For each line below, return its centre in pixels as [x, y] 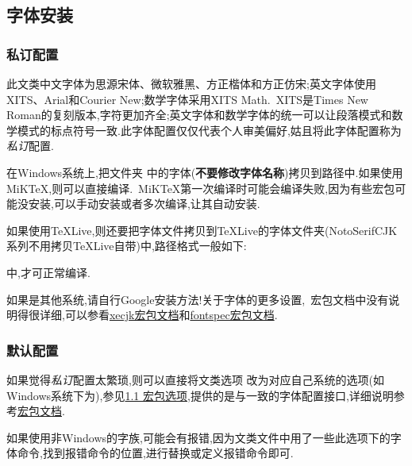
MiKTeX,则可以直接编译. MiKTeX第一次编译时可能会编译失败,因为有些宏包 [201, 188]
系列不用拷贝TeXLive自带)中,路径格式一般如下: [127, 246]
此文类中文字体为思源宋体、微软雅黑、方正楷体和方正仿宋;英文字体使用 [191, 83]
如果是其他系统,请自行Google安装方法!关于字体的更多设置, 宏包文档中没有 [198, 299]
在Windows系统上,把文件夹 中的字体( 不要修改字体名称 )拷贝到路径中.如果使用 [205, 172]
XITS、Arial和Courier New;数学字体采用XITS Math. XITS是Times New [187, 99]
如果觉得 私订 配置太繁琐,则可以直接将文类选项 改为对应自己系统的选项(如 [195, 379]
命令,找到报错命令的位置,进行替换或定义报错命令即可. [155, 453]
